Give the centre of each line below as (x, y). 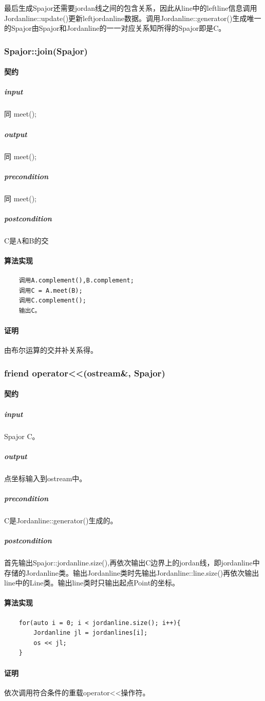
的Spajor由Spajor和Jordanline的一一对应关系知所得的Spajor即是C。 (115, 28)
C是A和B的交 (26, 240)
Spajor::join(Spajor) (46, 51)
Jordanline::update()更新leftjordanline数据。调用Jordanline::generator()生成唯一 (133, 18)
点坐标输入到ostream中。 (45, 478)
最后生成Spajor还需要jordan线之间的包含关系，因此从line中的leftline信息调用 (131, 8)
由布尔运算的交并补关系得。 (51, 350)
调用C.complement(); (52, 301)
